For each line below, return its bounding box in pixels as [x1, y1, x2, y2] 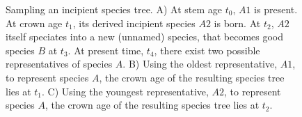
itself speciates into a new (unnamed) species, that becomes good [6, 29, 284, 44]
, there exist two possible [154, 42, 260, 57]
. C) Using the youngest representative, [42, 84, 209, 98]
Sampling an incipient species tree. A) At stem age [6, 2, 222, 16]
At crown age [6, 15, 63, 30]
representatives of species [6, 56, 113, 71]
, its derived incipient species [72, 15, 196, 30]
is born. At [214, 15, 261, 30]
